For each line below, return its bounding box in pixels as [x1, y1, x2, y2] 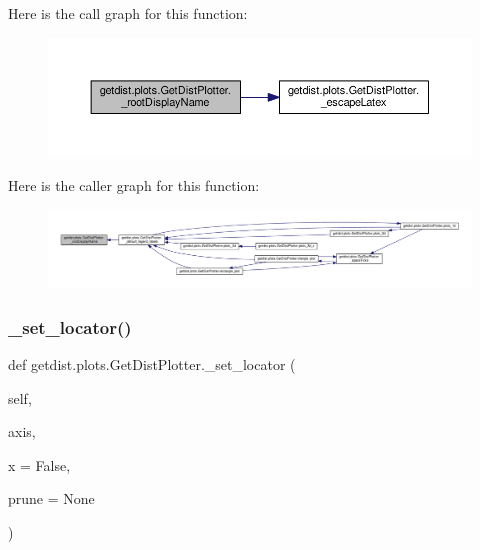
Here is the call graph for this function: [8, 3, 248, 23]
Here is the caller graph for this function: [8, 174, 260, 195]
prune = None [8, 488, 95, 509]
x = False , [8, 454, 71, 475]
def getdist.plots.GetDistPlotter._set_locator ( [8, 354, 296, 375]
